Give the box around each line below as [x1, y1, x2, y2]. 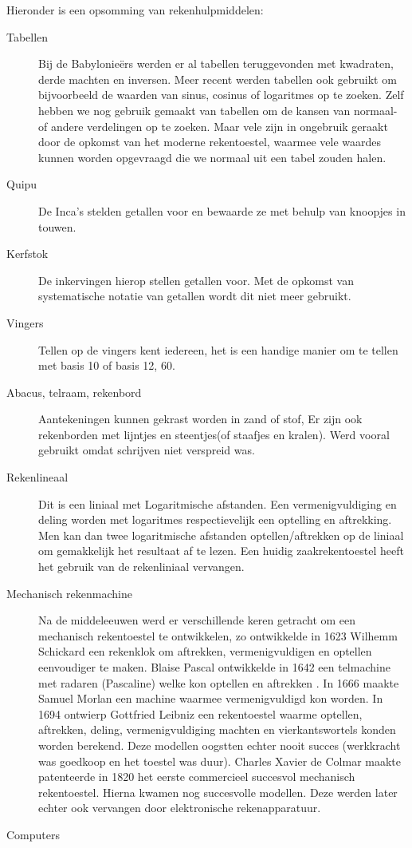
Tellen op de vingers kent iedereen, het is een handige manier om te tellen [38, 341, 398, 358]
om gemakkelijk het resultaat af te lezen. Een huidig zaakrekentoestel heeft [38, 542, 404, 559]
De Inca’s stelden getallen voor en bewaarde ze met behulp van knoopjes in [38, 202, 406, 219]
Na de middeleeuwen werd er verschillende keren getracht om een [38, 612, 356, 628]
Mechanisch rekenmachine [6, 584, 132, 601]
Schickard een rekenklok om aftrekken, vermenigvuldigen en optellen [38, 643, 372, 660]
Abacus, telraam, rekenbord [6, 383, 142, 400]
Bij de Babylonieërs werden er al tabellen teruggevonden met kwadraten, [38, 55, 394, 72]
